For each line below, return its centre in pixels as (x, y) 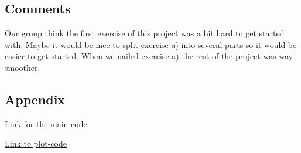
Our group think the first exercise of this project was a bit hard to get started (145, 33)
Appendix (35, 99)
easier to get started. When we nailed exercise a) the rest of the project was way (149, 56)
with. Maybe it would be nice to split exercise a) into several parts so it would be (151, 44)
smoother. (23, 67)
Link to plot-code (36, 143)
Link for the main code (46, 123)
